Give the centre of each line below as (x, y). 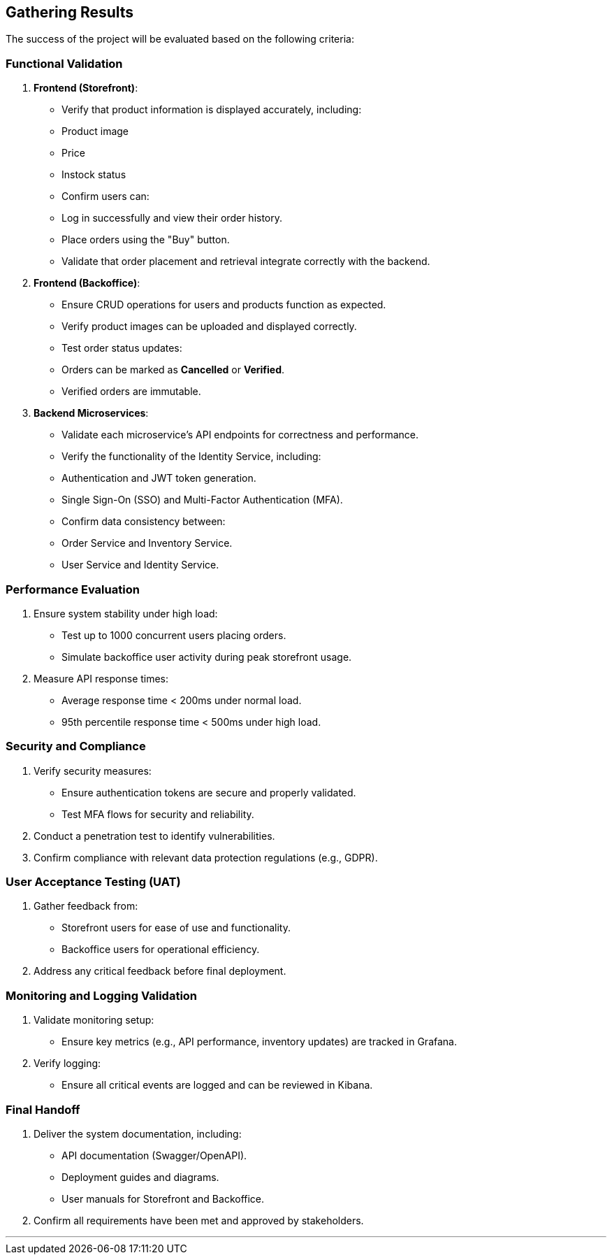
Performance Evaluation (73, 589)
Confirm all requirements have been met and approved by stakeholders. (199, 1220)
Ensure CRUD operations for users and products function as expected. (224, 305)
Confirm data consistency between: (144, 522)
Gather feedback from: (86, 906)
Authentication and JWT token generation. (159, 478)
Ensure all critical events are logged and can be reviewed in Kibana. (217, 1085)
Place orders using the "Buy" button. (146, 240)
